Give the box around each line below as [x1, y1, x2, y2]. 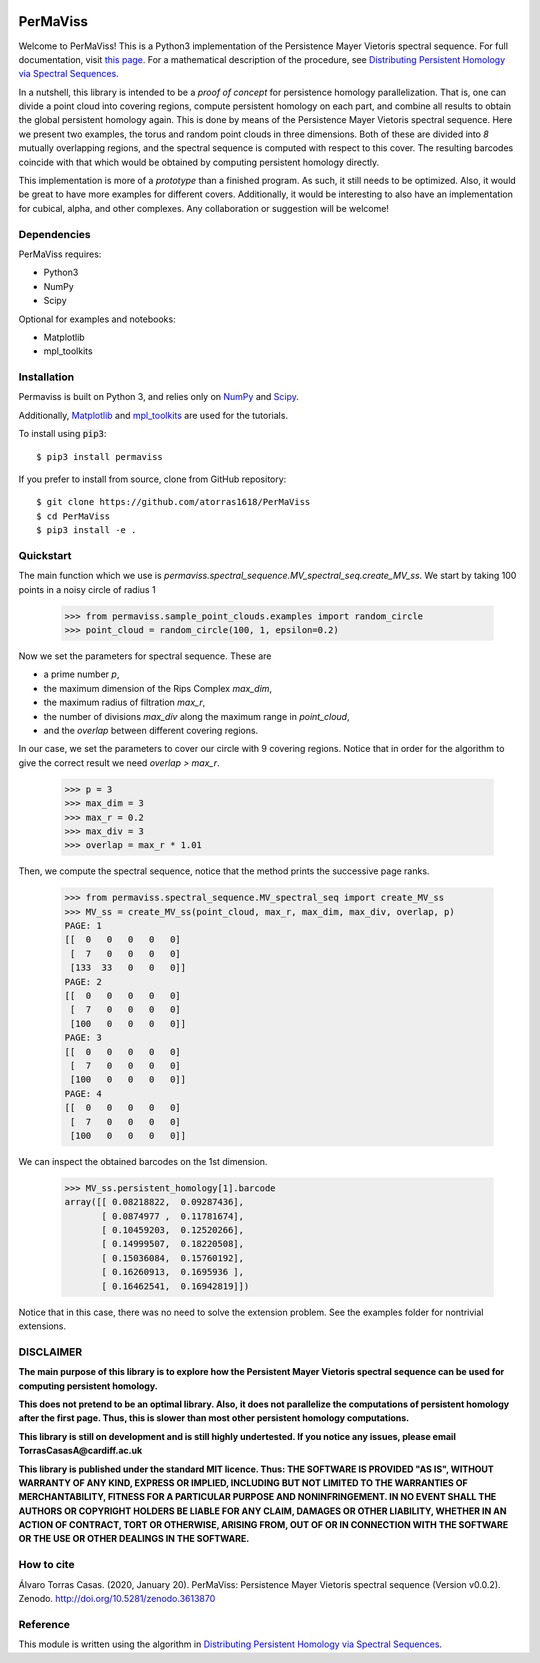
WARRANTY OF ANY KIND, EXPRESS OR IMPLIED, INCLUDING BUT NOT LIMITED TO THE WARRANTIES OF [18, 1476, 469, 1489]
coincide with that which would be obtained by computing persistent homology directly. [18, 156, 380, 168]
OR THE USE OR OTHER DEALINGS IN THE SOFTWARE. [18, 1533, 250, 1545]
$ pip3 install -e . [36, 525, 137, 536]
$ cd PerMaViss [36, 510, 111, 522]
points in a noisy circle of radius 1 [18, 583, 156, 595]
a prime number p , [43, 668, 120, 680]
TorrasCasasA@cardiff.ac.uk [18, 1445, 143, 1457]
